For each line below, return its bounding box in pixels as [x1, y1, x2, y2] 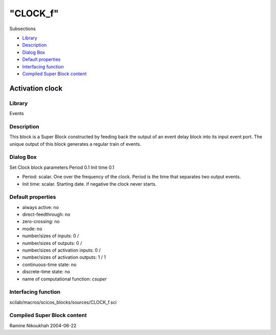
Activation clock [9, 84, 63, 93]
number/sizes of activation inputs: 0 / [22, 247, 101, 253]
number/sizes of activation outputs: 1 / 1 [22, 254, 106, 260]
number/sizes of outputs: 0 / [22, 240, 82, 246]
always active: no [22, 204, 59, 210]
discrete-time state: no [22, 269, 71, 275]
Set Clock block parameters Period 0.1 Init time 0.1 [9, 164, 114, 170]
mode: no [22, 226, 43, 232]
